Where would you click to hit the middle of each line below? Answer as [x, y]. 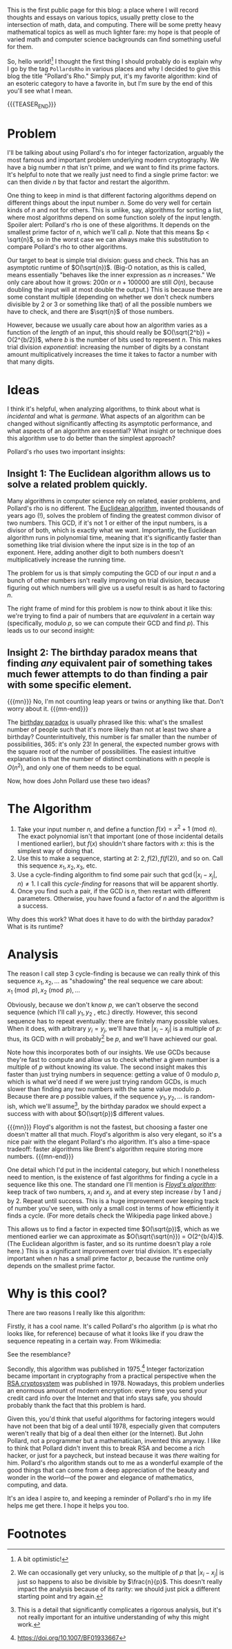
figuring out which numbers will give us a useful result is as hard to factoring [116, 588]
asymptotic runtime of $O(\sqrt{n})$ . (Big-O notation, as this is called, [107, 268]
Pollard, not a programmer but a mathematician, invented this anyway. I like [114, 1441]
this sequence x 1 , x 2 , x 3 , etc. [57, 866]
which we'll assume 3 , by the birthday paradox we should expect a [113, 1106]
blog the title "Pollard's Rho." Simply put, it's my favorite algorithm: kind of [113, 76]
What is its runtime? [35, 926]
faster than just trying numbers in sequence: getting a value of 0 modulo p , [114, 1074]
